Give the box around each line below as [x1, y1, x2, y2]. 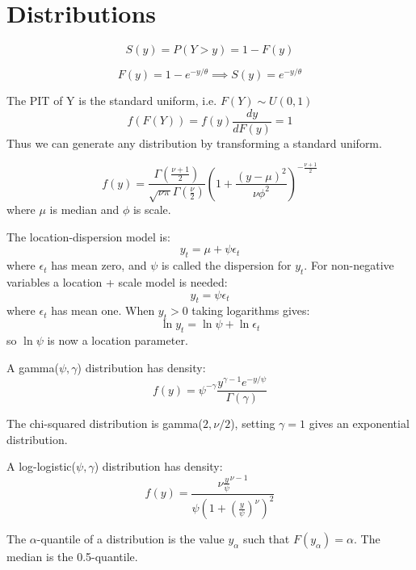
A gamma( [6, 358, 59, 375]
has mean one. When [51, 302, 155, 319]
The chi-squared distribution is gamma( [6, 415, 203, 432]
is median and [49, 201, 120, 218]
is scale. [132, 201, 171, 218]
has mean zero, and [51, 257, 147, 274]
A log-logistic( [6, 458, 77, 475]
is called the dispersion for [161, 257, 292, 274]
